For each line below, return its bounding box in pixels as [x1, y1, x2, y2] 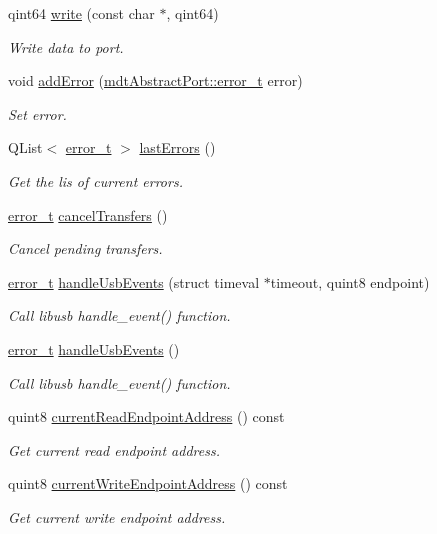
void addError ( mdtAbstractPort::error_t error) [8, 70, 303, 91]
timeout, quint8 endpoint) [270, 271, 430, 292]
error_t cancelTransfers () [8, 204, 168, 225]
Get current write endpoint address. [8, 506, 226, 527]
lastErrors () [139, 137, 216, 158]
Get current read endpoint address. [8, 439, 220, 460]
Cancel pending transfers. [8, 238, 163, 259]
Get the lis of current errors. [8, 170, 183, 191]
